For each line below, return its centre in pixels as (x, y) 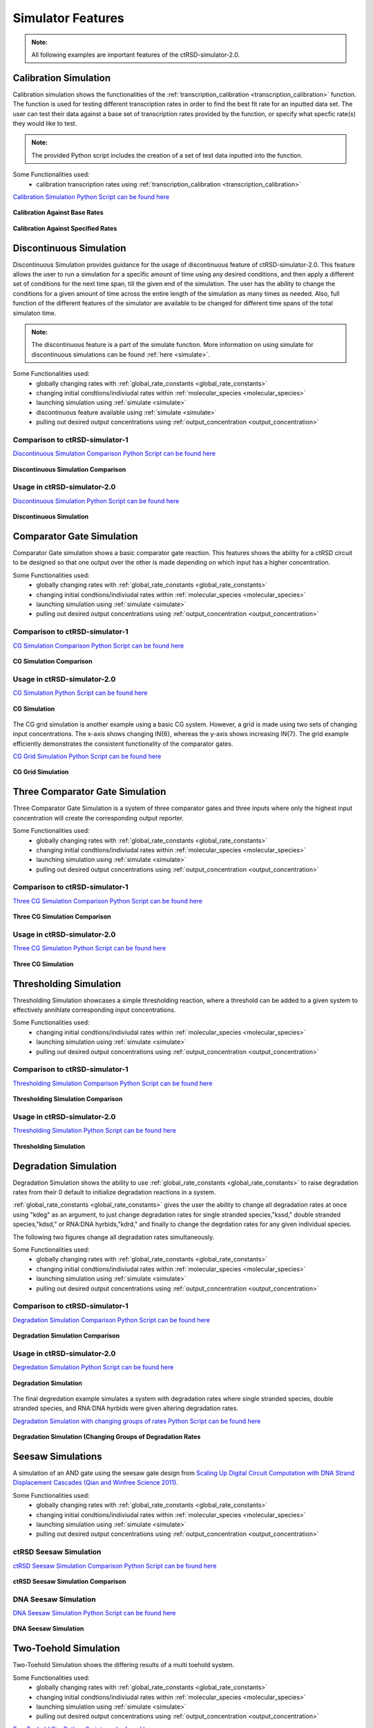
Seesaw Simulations (58, 1456)
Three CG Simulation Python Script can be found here (89, 948)
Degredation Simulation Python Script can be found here (93, 1367)
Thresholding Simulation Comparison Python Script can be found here (113, 1083)
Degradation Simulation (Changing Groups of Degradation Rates (107, 1437)
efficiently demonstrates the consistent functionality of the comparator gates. (123, 744)
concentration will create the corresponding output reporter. (98, 818)
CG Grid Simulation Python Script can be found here (87, 756)
